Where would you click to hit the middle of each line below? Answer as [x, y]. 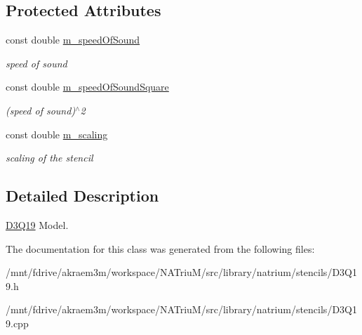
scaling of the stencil [49, 158]
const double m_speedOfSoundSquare [87, 87]
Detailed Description [82, 196]
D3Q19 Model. [37, 224]
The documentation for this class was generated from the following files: [160, 248]
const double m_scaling [57, 134]
